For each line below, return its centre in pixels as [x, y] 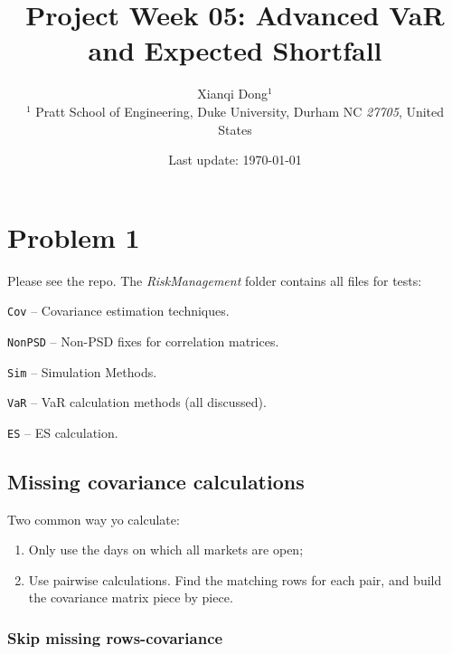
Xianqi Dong [232, 94]
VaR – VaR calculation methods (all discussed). [137, 402]
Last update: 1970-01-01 [235, 160]
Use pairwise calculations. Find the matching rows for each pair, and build [235, 579]
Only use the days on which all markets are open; [166, 550]
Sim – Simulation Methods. [82, 371]
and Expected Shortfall [235, 50]
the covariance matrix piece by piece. [131, 597]
